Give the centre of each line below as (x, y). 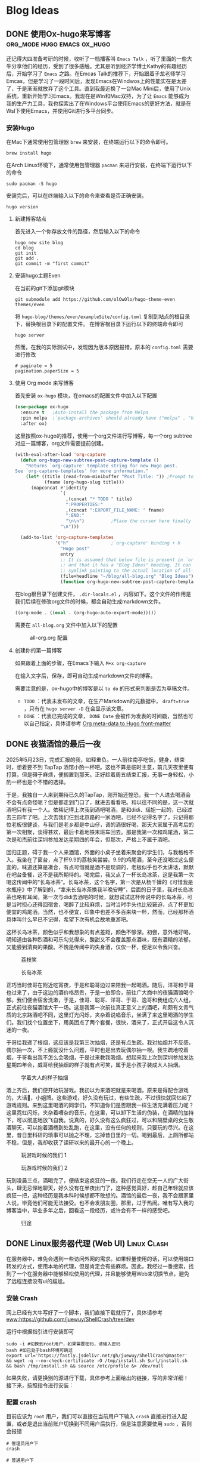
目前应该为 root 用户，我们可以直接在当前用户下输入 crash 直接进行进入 (94, 1416)
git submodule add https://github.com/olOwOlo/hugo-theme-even (95, 300)
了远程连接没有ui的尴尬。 (37, 1282)
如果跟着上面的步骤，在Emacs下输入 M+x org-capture (80, 663)
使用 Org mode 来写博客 (44, 383)
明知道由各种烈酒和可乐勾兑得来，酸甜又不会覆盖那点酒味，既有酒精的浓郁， (100, 939)
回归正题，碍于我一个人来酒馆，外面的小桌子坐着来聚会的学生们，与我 (92, 852)
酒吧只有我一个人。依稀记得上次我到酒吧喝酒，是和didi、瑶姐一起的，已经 (97, 809)
